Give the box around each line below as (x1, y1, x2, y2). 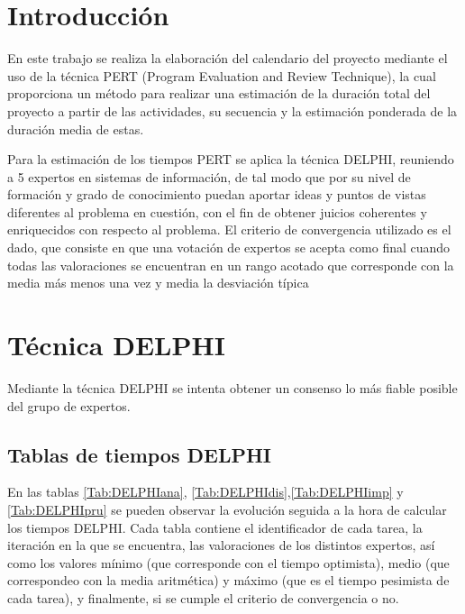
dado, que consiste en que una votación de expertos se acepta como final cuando (7, 238, 451, 257)
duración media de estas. (7, 119, 144, 138)
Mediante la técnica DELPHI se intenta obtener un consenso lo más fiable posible (7, 378, 458, 397)
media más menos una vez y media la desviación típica (7, 273, 309, 292)
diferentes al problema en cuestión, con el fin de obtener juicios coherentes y (7, 202, 427, 221)
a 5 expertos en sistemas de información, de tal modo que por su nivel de (7, 167, 411, 186)
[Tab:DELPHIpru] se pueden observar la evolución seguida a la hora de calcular (7, 499, 447, 518)
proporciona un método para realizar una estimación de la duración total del (7, 84, 431, 103)
